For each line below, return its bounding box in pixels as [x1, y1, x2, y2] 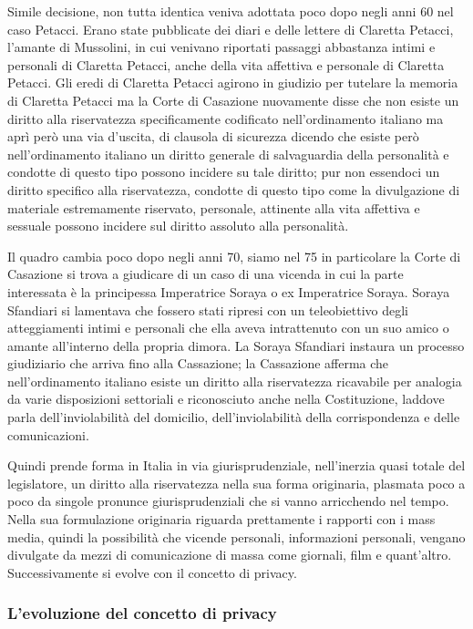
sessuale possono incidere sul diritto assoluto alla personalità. [7, 216, 349, 235]
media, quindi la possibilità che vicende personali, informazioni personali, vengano [7, 527, 466, 546]
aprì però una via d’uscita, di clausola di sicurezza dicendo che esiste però [7, 127, 419, 146]
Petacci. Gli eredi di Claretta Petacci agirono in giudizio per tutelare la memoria [7, 73, 458, 92]
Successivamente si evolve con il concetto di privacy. [7, 562, 297, 582]
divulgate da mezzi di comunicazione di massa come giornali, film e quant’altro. [7, 545, 452, 564]
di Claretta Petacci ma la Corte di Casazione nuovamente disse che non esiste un [7, 90, 459, 109]
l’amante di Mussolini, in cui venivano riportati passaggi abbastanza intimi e [7, 37, 436, 57]
